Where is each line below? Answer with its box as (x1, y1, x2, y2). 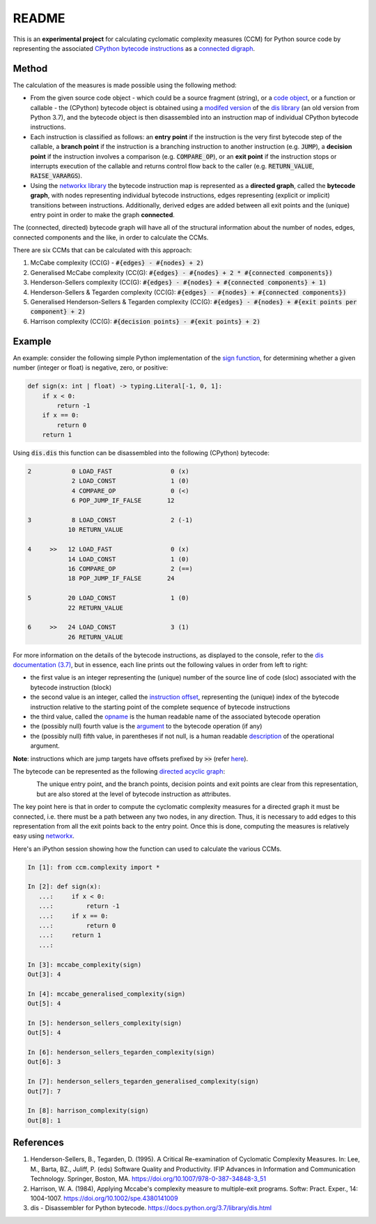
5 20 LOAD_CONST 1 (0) (27, 594, 189, 602)
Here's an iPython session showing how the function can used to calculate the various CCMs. (13, 845, 282, 853)
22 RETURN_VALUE (68, 604, 123, 612)
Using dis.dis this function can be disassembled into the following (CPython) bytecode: (13, 449, 269, 457)
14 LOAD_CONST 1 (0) (68, 555, 189, 563)
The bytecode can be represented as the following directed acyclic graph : (13, 767, 226, 776)
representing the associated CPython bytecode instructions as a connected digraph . (13, 44, 256, 52)
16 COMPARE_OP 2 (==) (68, 565, 193, 572)
